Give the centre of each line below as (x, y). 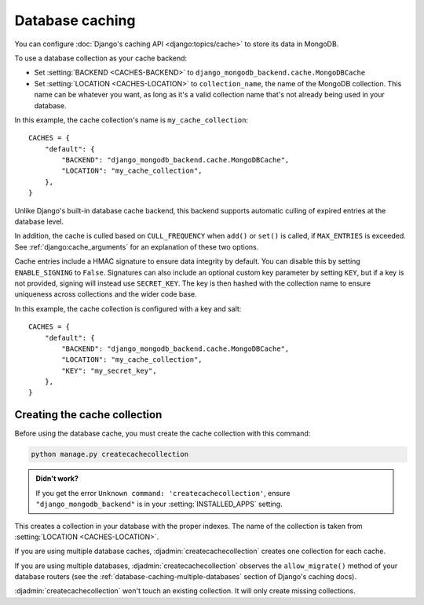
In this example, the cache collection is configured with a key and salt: (128, 308)
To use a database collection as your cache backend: (101, 58)
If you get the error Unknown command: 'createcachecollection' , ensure (163, 493)
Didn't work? (57, 479)
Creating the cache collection (88, 415)
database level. (39, 222)
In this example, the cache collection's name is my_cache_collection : (132, 120)
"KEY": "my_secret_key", (109, 370)
